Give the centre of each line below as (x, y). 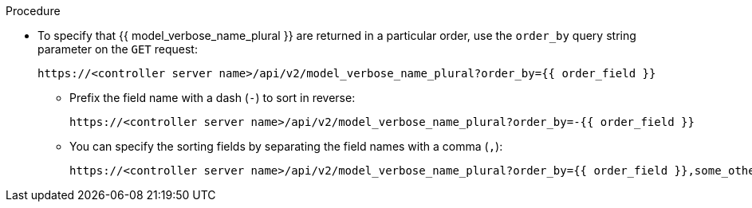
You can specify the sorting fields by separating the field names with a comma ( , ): (286, 146)
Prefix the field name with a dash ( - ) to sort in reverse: (213, 98)
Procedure (33, 11)
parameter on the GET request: (118, 49)
